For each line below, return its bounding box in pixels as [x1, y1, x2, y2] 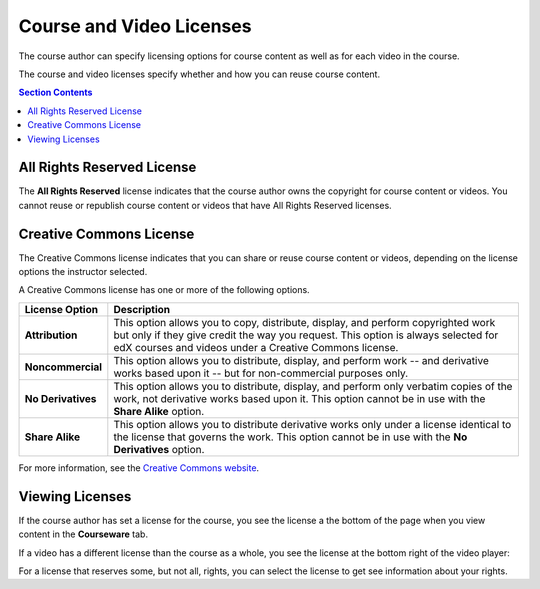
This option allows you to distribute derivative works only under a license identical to [113, 417, 512, 431]
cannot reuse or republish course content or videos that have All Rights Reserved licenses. [18, 199, 392, 211]
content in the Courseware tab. [18, 528, 149, 540]
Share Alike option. [113, 404, 205, 418]
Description [113, 302, 171, 316]
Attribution [24, 328, 78, 342]
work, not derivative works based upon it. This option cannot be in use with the [113, 391, 486, 405]
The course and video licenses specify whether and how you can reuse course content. [18, 68, 380, 80]
